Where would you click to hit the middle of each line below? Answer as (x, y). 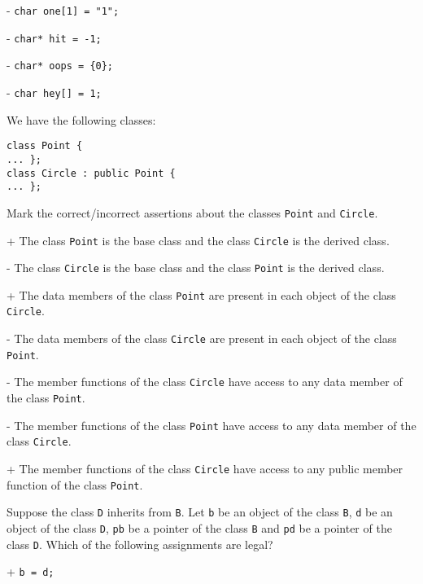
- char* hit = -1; (54, 37)
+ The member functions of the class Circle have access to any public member (205, 469)
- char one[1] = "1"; (63, 10)
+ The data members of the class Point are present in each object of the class (201, 294)
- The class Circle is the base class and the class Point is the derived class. (196, 268)
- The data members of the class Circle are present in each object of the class (202, 338)
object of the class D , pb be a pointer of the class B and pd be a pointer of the (199, 528)
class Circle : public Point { (91, 173)
